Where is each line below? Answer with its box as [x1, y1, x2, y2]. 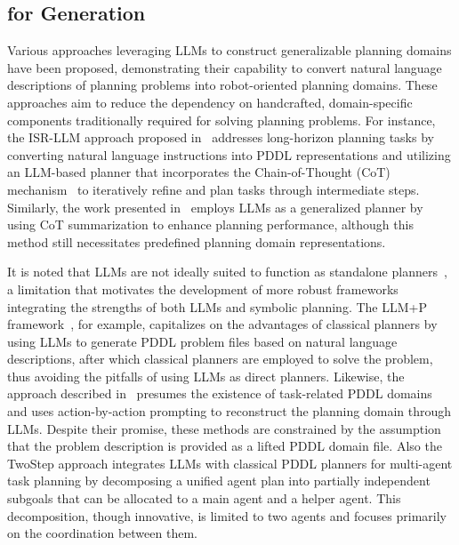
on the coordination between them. [7, 524, 197, 542]
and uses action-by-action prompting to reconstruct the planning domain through [7, 402, 451, 421]
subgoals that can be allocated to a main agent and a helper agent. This [7, 489, 401, 508]
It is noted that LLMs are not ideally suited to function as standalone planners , [7, 262, 447, 281]
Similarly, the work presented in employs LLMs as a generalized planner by [7, 197, 423, 216]
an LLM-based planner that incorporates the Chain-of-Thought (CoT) [7, 163, 391, 181]
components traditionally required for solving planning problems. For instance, [7, 110, 436, 129]
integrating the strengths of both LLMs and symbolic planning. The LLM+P [7, 297, 427, 316]
